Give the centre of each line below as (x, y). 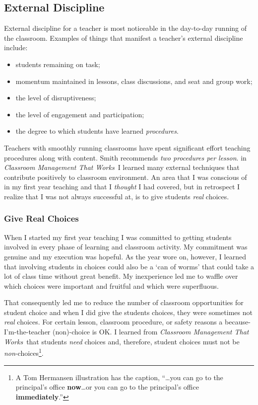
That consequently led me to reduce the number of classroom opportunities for (124, 302)
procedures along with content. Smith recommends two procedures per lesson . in (125, 157)
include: (16, 47)
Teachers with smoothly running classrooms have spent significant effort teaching (127, 147)
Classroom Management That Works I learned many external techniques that (122, 167)
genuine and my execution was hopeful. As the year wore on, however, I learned (125, 256)
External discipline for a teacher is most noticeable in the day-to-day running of (126, 28)
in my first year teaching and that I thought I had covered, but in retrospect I (122, 187)
